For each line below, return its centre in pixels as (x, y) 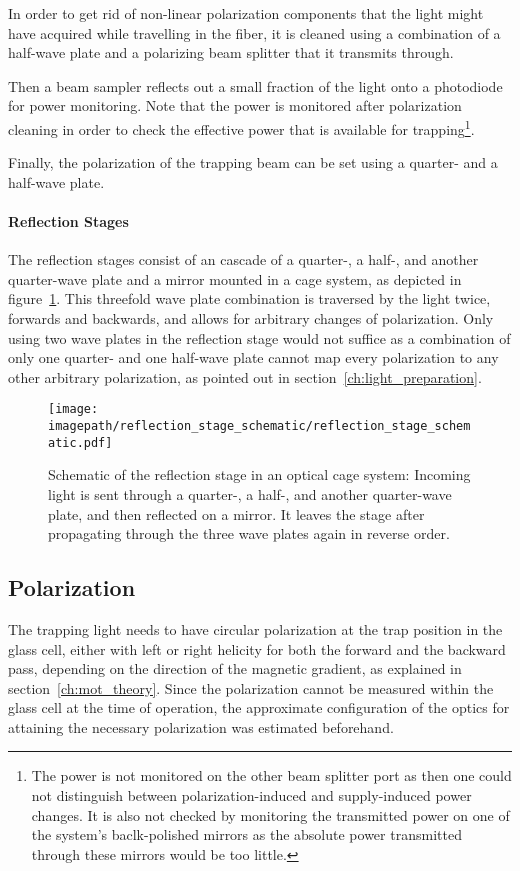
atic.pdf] (80, 442)
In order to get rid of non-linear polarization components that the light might (246, 13)
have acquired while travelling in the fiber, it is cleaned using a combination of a (254, 32)
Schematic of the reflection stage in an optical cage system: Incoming (259, 474)
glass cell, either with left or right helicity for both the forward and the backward (257, 648)
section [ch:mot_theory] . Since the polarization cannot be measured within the (251, 687)
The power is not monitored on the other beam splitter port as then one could (271, 775)
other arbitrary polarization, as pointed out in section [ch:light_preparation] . (245, 376)
